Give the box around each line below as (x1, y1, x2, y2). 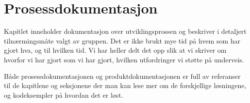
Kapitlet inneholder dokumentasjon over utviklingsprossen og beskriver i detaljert (4, 26, 247, 36)
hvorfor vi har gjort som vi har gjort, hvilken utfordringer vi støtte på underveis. (4, 54, 244, 64)
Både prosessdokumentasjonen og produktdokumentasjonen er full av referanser (4, 71, 241, 81)
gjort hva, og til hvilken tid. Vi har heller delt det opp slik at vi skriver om (4, 45, 227, 55)
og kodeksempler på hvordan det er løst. (4, 89, 123, 100)
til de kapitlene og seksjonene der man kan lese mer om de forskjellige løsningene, (4, 80, 247, 90)
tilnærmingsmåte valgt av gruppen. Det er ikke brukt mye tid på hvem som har (4, 35, 241, 45)
